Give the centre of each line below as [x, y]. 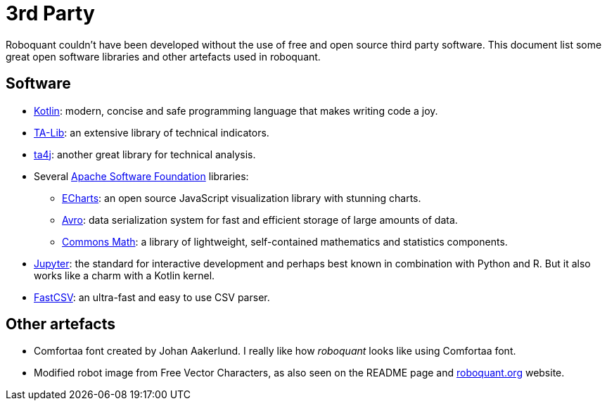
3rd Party [50, 13]
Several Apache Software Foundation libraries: [141, 176]
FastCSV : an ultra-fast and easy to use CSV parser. [152, 297]
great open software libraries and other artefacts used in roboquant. [163, 56]
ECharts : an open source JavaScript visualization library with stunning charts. [242, 198]
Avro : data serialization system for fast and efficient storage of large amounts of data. [260, 220]
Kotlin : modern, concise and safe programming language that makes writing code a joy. [236, 110]
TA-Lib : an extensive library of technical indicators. [152, 132]
